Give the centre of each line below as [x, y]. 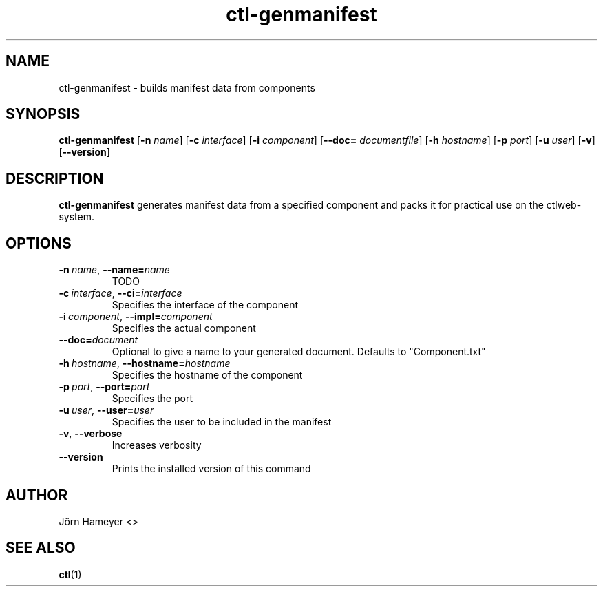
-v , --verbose [91, 434]
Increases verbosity [157, 445]
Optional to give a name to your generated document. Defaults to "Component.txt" [299, 352]
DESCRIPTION [55, 178]
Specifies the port [152, 399]
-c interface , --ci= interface [120, 293]
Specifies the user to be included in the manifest [222, 422]
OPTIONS [39, 243]
